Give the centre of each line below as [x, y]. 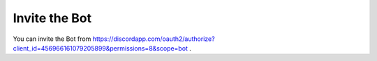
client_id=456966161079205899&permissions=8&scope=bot [101, 48]
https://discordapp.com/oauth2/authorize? [154, 39]
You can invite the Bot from [52, 39]
